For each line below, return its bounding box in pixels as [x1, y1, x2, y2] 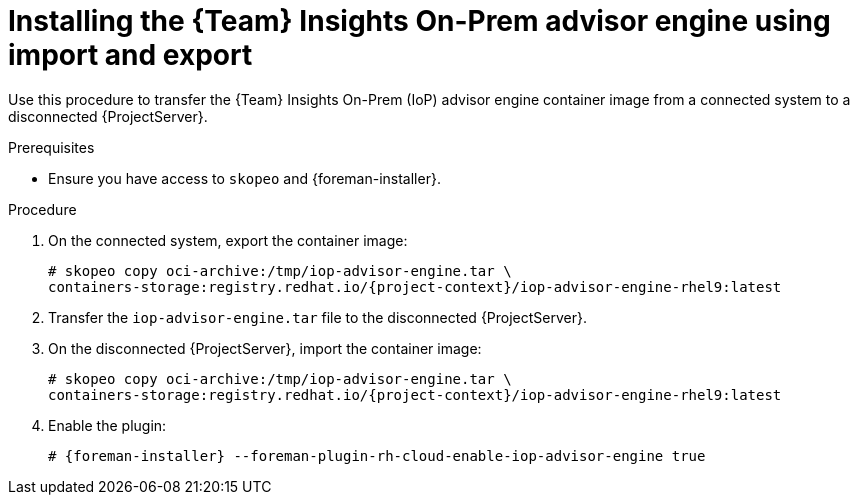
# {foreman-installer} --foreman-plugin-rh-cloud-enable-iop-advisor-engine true [48, 447, 706, 464]
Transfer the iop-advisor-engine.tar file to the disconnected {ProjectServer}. [48, 308, 588, 326]
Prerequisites [8, 138, 95, 156]
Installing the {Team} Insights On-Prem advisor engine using [8, 4, 831, 38]
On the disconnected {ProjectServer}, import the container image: [48, 339, 482, 357]
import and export [8, 38, 253, 72]
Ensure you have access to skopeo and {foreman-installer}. [48, 169, 441, 187]
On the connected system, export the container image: [48, 231, 408, 249]
